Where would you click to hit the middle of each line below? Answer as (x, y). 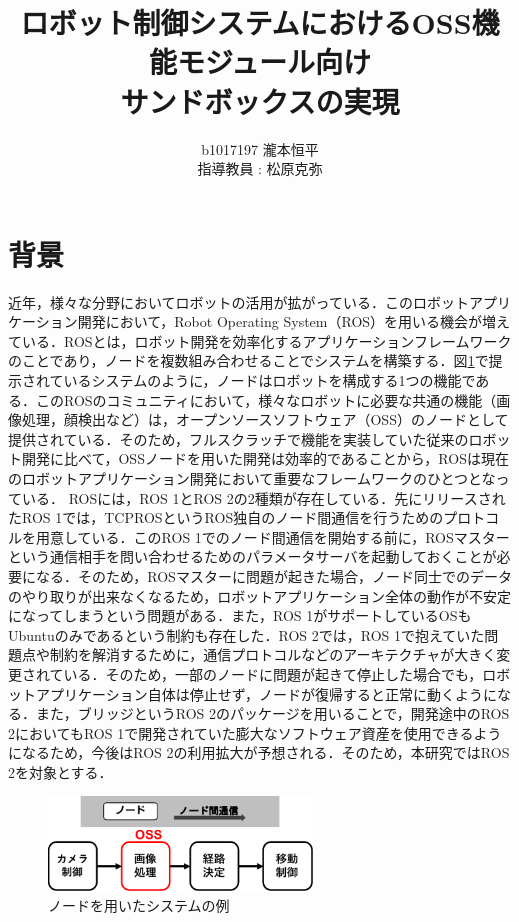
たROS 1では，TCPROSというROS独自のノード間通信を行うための (226, 517)
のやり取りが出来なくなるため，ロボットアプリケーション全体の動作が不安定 (260, 595)
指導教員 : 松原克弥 (260, 168)
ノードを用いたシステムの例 (139, 905)
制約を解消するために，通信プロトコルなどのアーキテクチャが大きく (273, 654)
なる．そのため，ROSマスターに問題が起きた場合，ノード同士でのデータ (273, 575)
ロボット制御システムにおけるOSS (246, 22)
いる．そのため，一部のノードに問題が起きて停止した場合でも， (273, 673)
